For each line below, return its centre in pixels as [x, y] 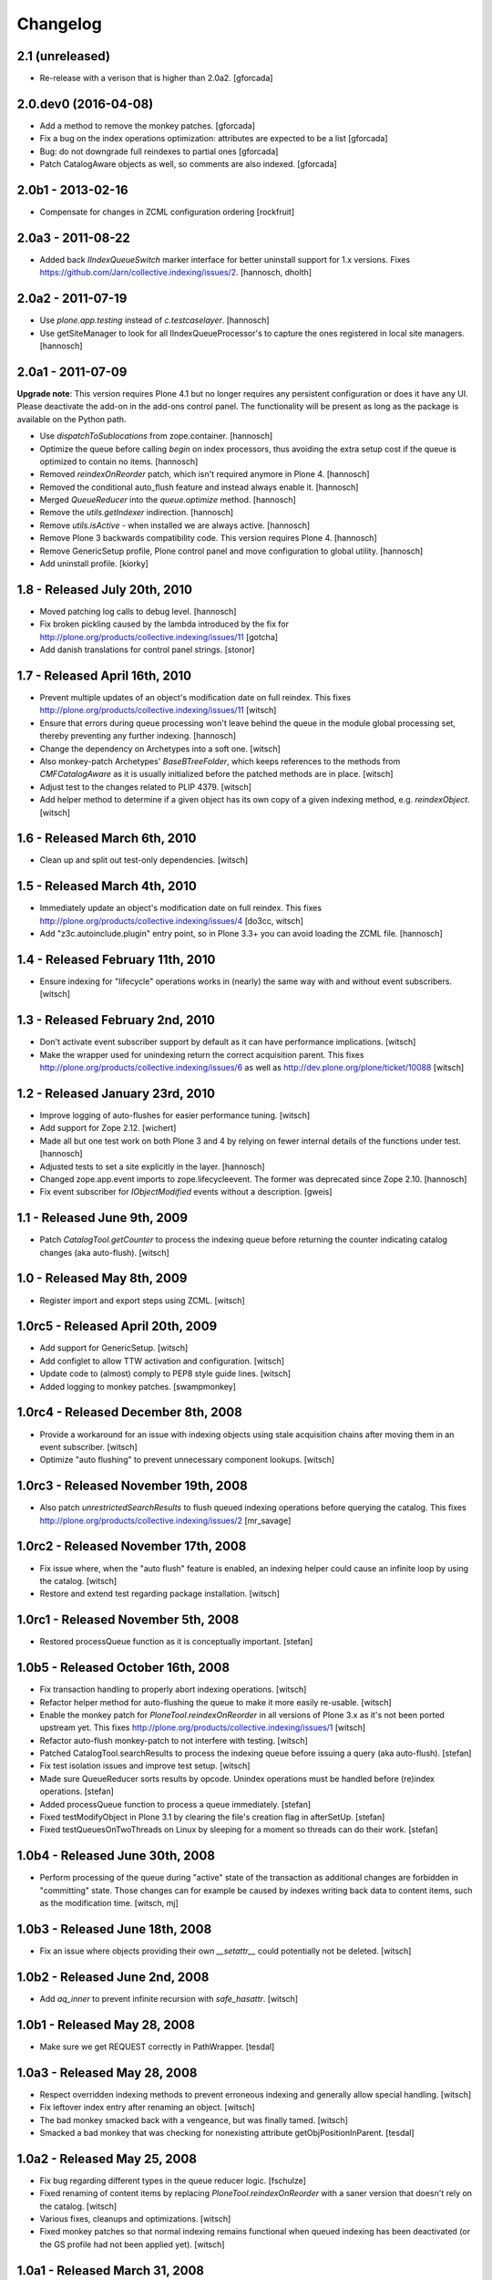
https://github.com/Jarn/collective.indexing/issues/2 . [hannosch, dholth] [176, 273]
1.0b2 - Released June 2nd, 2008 [113, 1977]
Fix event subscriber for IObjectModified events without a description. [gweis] [186, 1192]
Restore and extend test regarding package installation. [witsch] [159, 1594]
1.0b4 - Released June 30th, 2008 [116, 1856]
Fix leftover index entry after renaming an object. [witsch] [147, 2108]
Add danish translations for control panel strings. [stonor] [147, 650]
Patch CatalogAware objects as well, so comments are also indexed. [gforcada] [188, 164]
